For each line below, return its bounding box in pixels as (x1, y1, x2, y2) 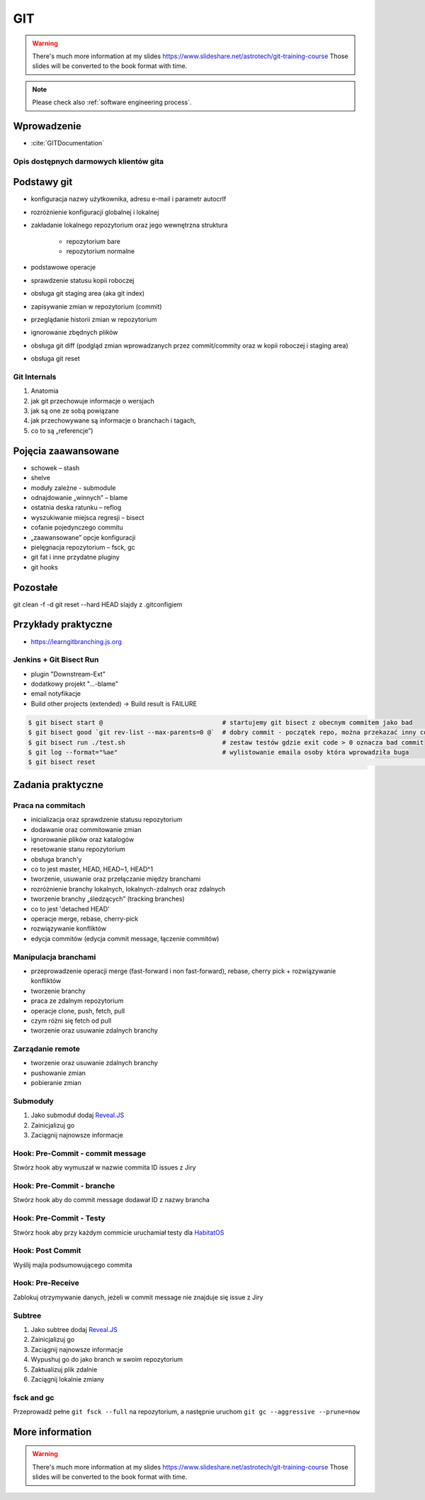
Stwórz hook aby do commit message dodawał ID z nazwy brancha (13, 1196, 210, 1204)
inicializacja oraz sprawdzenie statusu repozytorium (30, 816, 183, 824)
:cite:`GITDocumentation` (30, 139, 104, 148)
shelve (30, 474, 51, 482)
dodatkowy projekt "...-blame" (30, 679, 118, 688)
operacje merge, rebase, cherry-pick (30, 915, 139, 923)
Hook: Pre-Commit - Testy (13, 1213, 106, 1223)
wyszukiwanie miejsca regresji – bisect (30, 513, 144, 521)
